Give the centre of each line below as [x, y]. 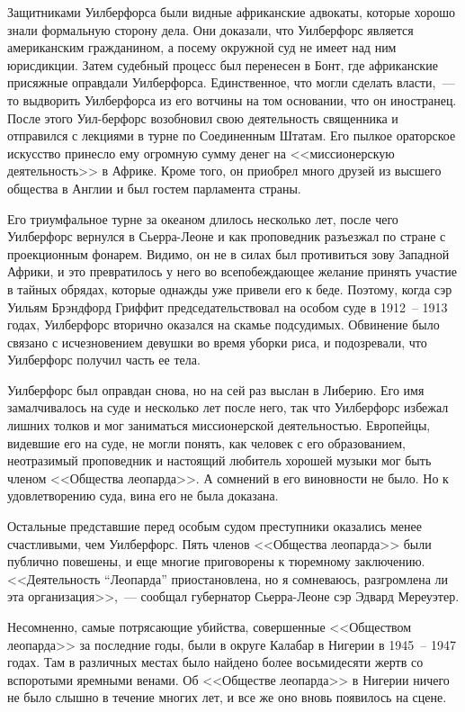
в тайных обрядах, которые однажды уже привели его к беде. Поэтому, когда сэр [230, 288]
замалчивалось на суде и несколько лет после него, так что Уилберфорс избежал [228, 407]
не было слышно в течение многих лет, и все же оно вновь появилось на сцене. [227, 697]
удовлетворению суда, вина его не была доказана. [143, 496]
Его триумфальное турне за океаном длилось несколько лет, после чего [203, 218]
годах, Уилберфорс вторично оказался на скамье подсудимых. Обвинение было [224, 324]
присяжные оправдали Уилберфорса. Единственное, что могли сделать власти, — [231, 82]
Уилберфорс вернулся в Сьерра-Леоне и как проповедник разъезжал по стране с [227, 236]
